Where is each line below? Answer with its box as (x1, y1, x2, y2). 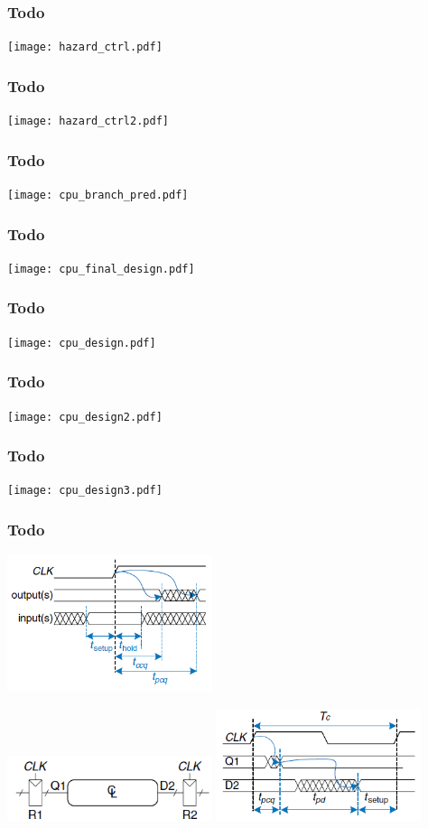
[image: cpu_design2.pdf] (7, 410, 163, 423)
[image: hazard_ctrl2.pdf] (7, 115, 169, 128)
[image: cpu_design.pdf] (7, 336, 156, 349)
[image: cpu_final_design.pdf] (7, 262, 195, 275)
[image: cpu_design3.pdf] (7, 484, 163, 498)
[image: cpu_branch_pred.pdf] (7, 188, 189, 201)
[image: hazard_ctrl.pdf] (7, 41, 163, 54)
